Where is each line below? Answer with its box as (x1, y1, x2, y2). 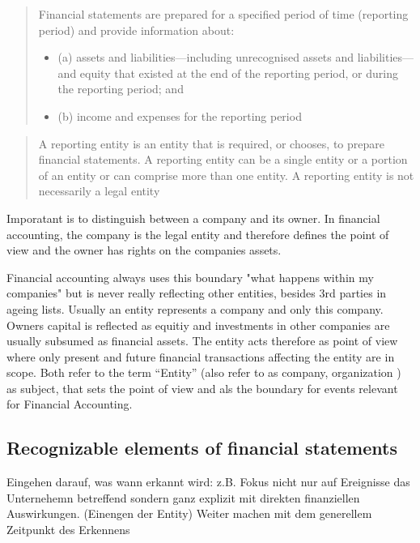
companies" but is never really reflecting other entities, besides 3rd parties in (6, 284, 387, 301)
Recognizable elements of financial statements (6, 435, 397, 460)
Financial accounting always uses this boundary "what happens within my (6, 268, 374, 285)
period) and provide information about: (38, 21, 235, 38)
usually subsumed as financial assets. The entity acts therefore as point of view (6, 332, 398, 349)
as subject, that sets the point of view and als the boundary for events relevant (6, 379, 398, 396)
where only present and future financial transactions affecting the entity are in (6, 348, 395, 365)
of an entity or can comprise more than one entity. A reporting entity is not (38, 166, 414, 183)
